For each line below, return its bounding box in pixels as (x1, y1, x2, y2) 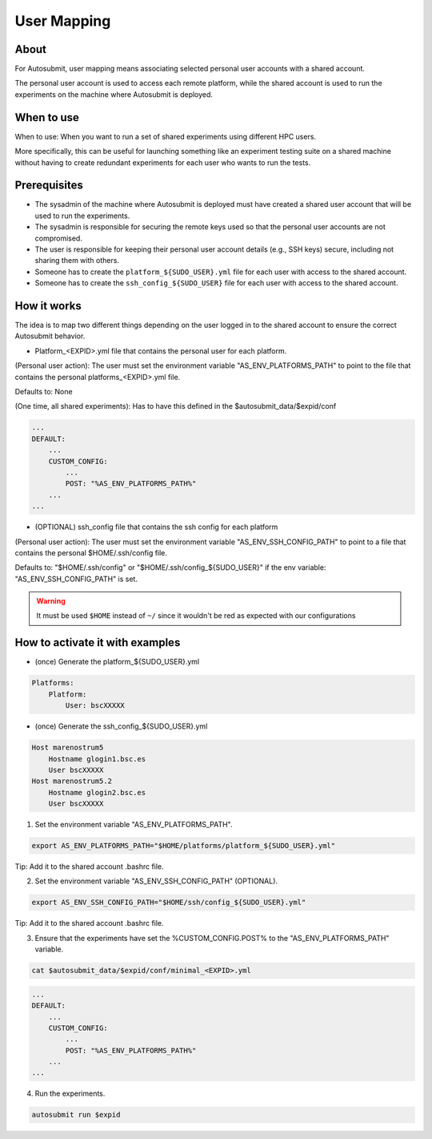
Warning (36, 596, 66, 606)
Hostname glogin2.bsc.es (48, 788, 146, 797)
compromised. (34, 233, 83, 243)
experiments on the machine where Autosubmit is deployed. (14, 89, 214, 99)
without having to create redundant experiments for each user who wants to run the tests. (14, 157, 311, 168)
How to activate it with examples (14, 636, 181, 649)
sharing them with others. (34, 256, 120, 265)
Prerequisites (14, 179, 83, 192)
